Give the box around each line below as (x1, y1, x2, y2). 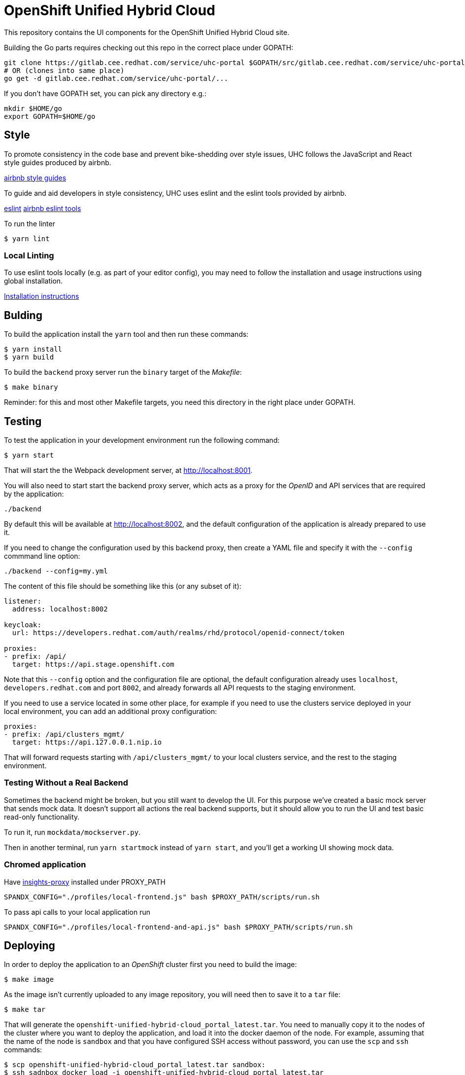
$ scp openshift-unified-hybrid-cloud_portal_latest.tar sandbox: (4, 1061, 266, 1069)
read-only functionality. (4, 812, 80, 821)
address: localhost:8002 (12, 605, 108, 613)
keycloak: (4, 621, 41, 629)
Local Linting (4, 250, 54, 260)
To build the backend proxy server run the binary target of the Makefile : (4, 368, 242, 377)
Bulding (4, 309, 42, 322)
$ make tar (4, 1005, 46, 1014)
